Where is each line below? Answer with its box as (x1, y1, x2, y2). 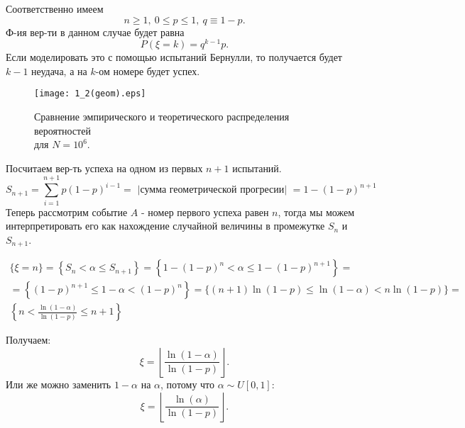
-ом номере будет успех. (95, 63, 200, 78)
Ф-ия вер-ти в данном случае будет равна (6, 24, 185, 39)
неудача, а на (31, 63, 87, 78)
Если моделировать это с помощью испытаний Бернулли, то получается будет (6, 50, 342, 64)
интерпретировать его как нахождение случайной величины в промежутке (6, 218, 325, 233)
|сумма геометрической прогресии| (137, 185, 288, 196)
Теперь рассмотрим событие (6, 204, 128, 219)
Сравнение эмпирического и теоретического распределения (34, 109, 290, 124)
